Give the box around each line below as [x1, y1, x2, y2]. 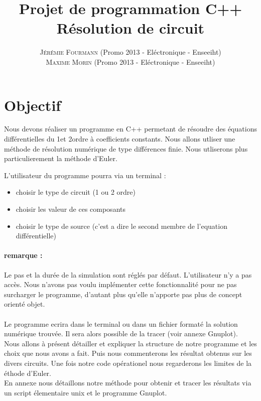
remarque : [4, 250, 43, 260]
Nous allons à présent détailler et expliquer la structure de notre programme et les [4, 338, 257, 348]
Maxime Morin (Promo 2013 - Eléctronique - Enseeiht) [46, 56, 215, 67]
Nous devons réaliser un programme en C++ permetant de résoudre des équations [4, 123, 257, 134]
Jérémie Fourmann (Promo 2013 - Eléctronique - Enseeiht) [40, 47, 221, 57]
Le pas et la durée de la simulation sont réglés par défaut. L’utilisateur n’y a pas [4, 269, 252, 280]
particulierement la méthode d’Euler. [4, 153, 117, 164]
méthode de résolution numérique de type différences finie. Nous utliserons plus [4, 143, 248, 154]
